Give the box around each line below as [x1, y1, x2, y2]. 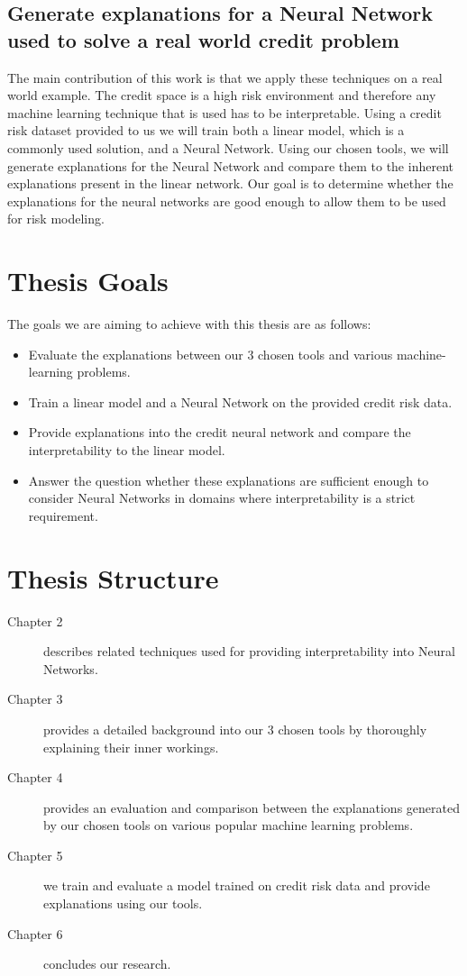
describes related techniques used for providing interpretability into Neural [43, 642, 455, 661]
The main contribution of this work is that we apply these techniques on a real [7, 68, 443, 87]
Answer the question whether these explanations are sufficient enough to [28, 470, 429, 489]
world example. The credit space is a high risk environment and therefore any [7, 86, 436, 105]
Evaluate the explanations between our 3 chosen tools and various [28, 344, 393, 363]
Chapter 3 [7, 689, 63, 708]
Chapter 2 [7, 611, 63, 630]
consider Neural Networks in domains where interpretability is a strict [28, 488, 416, 507]
